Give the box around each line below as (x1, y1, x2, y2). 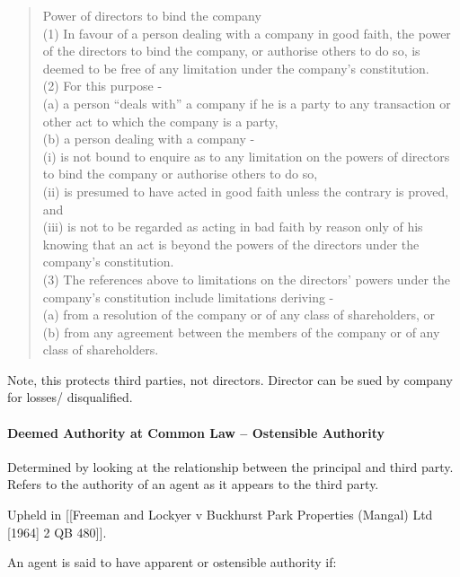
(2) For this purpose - (42, 76, 163, 95)
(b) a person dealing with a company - (42, 129, 255, 148)
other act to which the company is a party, (42, 111, 279, 130)
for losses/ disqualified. (7, 388, 133, 407)
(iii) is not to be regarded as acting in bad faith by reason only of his (42, 217, 423, 236)
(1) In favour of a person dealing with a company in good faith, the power (42, 23, 451, 42)
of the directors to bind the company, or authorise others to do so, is (42, 41, 420, 60)
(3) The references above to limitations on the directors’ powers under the (42, 269, 450, 288)
